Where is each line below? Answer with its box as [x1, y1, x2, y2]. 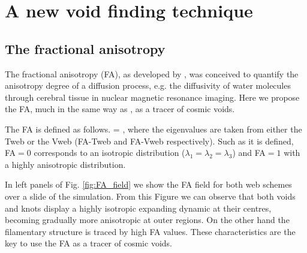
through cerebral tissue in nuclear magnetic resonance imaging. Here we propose [5, 91, 300, 103]
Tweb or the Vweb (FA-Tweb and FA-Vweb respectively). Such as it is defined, [5, 134, 294, 147]
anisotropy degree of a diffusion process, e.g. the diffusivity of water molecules [5, 79, 291, 92]
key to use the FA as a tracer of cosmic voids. [5, 237, 172, 249]
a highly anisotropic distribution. [5, 158, 126, 170]
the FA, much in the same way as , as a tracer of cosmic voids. [5, 103, 235, 115]
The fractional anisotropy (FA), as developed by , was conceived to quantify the [5, 67, 299, 80]
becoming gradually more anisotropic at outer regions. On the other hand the [5, 213, 290, 226]
